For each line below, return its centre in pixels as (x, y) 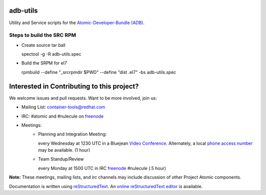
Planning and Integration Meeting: (72, 134)
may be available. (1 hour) (64, 150)
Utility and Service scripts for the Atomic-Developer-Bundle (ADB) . (77, 23)
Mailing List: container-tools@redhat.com (63, 107)
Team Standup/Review (61, 159)
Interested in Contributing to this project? (74, 86)
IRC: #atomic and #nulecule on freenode (63, 116)
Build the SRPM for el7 (44, 63)
